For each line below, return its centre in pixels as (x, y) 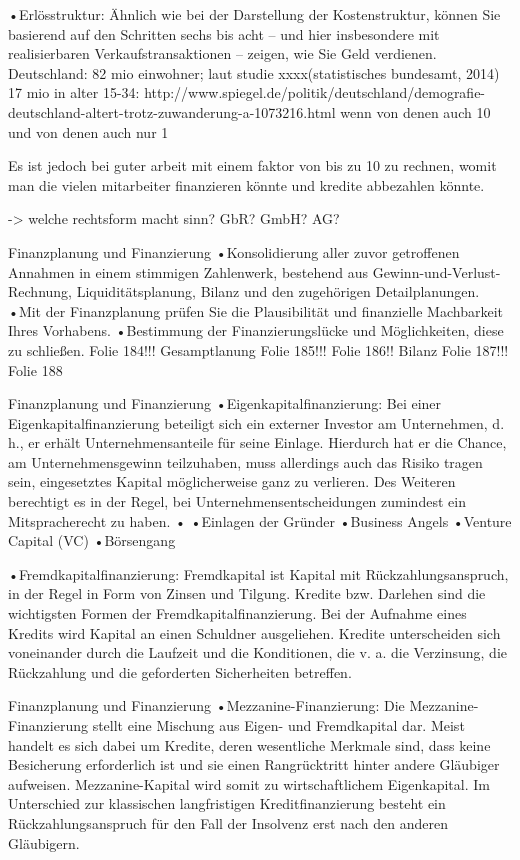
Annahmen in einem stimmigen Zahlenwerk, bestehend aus (188, 271)
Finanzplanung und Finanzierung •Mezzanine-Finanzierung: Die (206, 705)
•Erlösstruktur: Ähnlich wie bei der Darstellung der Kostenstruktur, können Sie (254, 14)
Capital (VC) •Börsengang (92, 540)
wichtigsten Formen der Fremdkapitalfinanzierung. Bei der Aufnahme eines (237, 613)
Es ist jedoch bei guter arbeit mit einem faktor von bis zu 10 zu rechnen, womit (252, 165)
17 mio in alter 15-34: (74, 92)
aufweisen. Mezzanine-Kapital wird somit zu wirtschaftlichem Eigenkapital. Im (249, 783)
